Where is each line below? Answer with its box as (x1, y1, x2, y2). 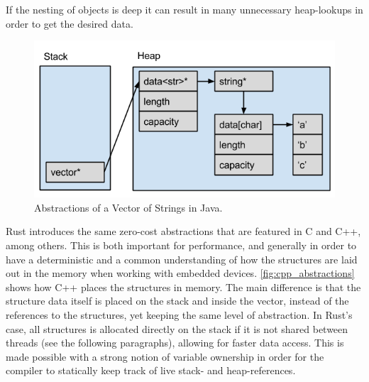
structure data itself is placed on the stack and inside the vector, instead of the (6, 293, 349, 308)
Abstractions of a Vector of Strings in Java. (34, 200, 223, 214)
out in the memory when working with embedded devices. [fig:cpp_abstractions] (6, 266, 355, 280)
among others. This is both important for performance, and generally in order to (6, 238, 357, 253)
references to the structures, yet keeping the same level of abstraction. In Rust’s (6, 307, 353, 322)
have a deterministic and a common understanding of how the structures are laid (6, 251, 358, 266)
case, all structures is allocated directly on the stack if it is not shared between (6, 321, 348, 336)
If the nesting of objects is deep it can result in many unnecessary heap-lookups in (6, 2, 363, 16)
